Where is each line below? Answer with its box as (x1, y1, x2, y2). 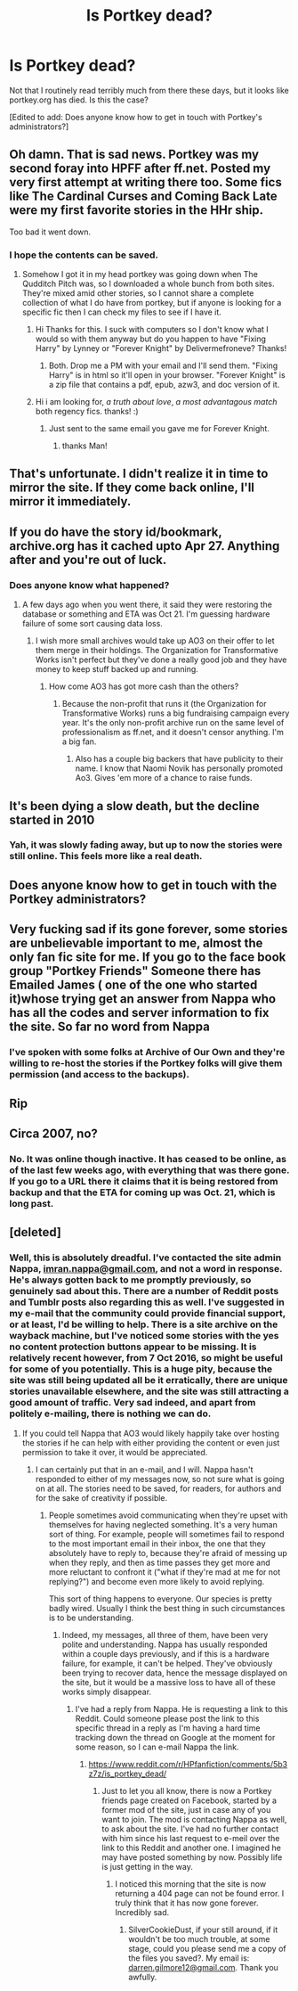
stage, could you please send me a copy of (128, 1943, 286, 1954)
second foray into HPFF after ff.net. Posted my (9, 161, 271, 176)
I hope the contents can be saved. (9, 249, 158, 261)
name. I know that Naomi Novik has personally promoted (75, 763, 283, 774)
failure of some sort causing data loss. (21, 619, 163, 629)
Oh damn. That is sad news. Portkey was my (9, 147, 260, 162)
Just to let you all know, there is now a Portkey (101, 1785, 272, 1796)
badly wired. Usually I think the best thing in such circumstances (48, 1602, 286, 1613)
